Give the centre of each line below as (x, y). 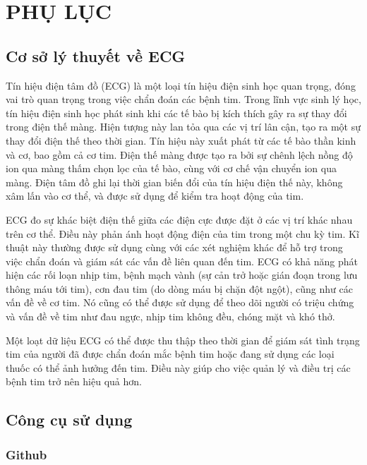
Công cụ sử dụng (69, 419)
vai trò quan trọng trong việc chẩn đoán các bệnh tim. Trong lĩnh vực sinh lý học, (183, 99)
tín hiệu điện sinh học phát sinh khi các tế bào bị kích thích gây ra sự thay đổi (176, 113)
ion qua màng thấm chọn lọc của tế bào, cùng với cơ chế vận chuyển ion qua (171, 168)
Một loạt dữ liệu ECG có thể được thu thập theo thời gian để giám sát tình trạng (183, 340)
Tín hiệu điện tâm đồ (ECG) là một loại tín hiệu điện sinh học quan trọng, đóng (181, 85)
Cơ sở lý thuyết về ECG (96, 55)
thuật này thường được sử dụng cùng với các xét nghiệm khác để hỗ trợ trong (174, 247)
